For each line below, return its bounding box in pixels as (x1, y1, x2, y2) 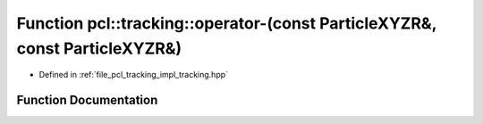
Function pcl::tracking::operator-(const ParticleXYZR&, (16, 13, 437, 33)
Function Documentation (16, 93, 158, 108)
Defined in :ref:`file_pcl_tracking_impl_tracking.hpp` (38, 70, 228, 80)
